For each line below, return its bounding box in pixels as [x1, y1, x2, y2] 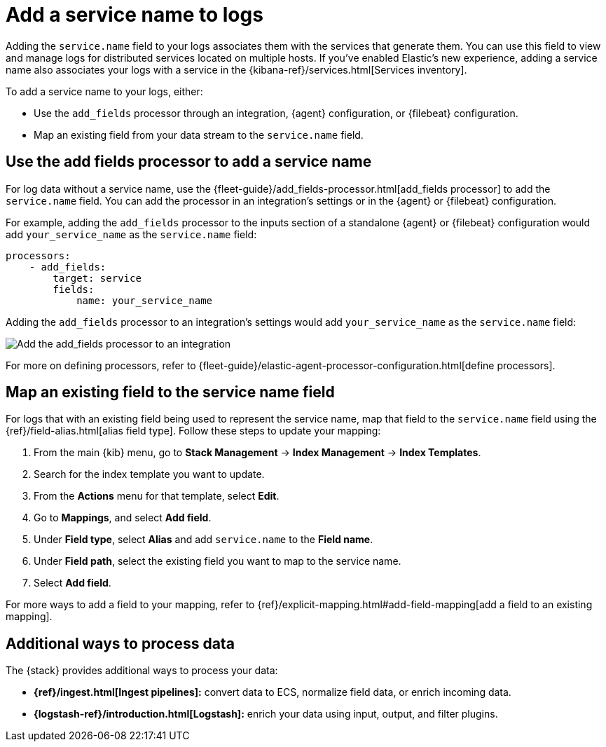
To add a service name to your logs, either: [6, 85, 203, 97]
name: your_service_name [76, 294, 213, 306]
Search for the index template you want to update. [34, 468, 265, 481]
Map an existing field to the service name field [6, 383, 335, 402]
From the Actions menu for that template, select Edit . [34, 490, 280, 502]
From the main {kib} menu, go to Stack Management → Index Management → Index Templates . [34, 446, 481, 459]
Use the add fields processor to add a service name [6, 153, 372, 171]
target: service [53, 272, 142, 284]
